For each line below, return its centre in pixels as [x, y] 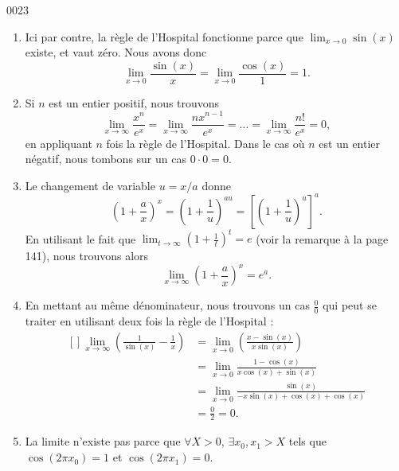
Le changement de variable [90, 185]
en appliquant [59, 143]
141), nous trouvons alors [87, 256]
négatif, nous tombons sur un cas [106, 159]
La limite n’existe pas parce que [103, 441]
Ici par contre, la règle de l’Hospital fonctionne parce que [164, 36]
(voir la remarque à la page [322, 238]
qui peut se [350, 305]
